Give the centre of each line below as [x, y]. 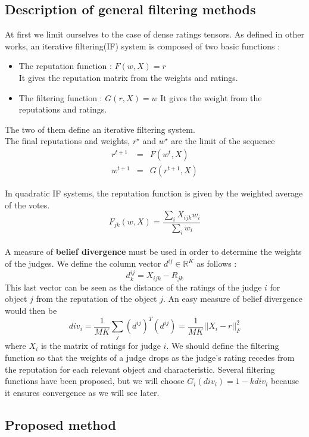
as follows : [217, 263]
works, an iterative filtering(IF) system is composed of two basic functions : [143, 46]
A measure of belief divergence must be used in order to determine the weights [153, 252]
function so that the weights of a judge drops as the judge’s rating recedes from [150, 358]
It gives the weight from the [211, 97]
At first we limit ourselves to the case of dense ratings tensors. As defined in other [154, 34]
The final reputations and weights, [68, 141]
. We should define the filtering [223, 346]
